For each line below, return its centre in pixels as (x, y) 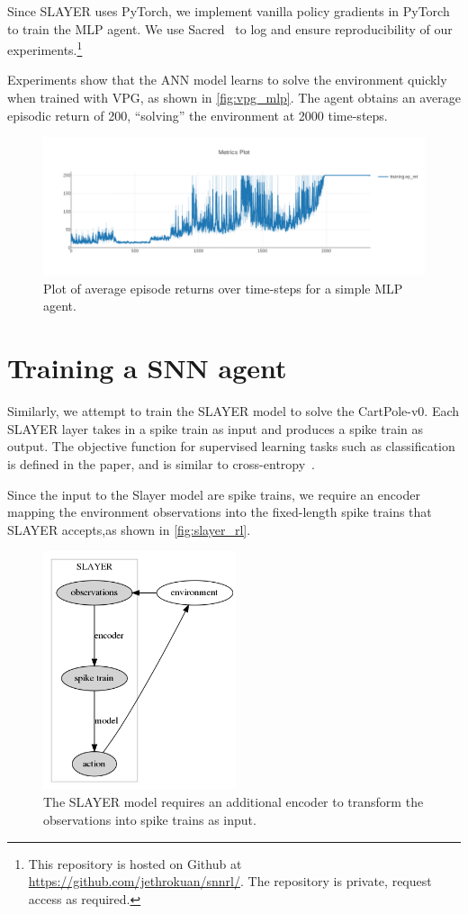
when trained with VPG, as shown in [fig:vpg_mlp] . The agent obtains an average (234, 98)
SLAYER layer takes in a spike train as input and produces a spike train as (216, 428)
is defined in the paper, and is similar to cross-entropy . (162, 463)
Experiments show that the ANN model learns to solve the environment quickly (227, 80)
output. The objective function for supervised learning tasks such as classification (231, 446)
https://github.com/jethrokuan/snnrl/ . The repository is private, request (230, 881)
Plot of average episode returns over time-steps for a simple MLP (223, 288)
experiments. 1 (45, 48)
